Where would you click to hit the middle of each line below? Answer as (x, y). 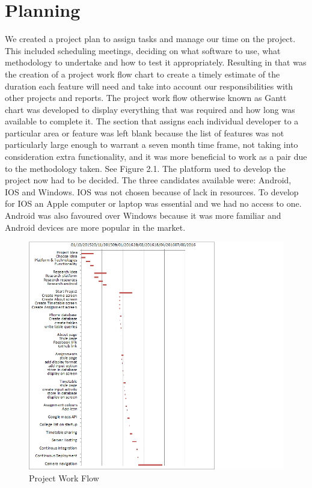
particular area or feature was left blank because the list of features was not (145, 133)
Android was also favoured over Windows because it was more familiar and (143, 215)
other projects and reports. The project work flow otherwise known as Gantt (146, 98)
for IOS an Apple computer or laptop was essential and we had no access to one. (153, 203)
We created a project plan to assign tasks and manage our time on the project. (150, 39)
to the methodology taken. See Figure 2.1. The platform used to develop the (145, 168)
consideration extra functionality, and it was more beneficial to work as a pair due (156, 157)
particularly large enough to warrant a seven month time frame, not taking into (151, 145)
